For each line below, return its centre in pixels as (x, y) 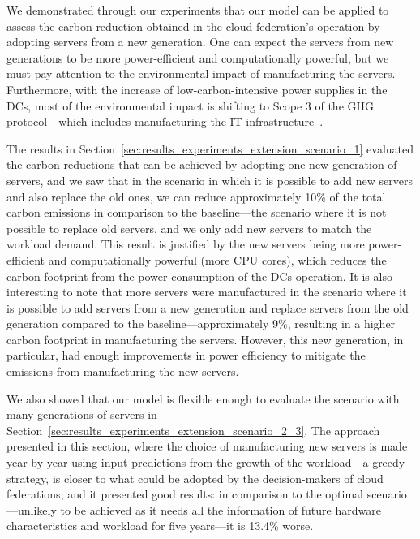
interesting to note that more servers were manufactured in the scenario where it (207, 292)
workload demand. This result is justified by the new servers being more (186, 244)
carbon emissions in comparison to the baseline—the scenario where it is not (197, 212)
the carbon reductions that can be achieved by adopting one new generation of (202, 164)
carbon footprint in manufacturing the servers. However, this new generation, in (205, 339)
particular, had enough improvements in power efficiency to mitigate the (186, 355)
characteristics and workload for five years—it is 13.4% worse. (160, 526)
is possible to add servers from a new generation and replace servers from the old (208, 307)
